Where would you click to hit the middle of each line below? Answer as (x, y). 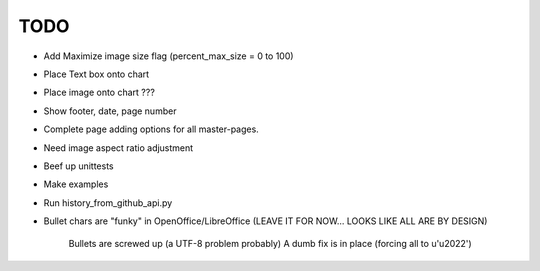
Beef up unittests (78, 166)
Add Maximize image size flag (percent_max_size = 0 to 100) (168, 56)
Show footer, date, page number (110, 111)
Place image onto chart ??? (99, 92)
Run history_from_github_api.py (108, 202)
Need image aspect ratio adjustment (118, 147)
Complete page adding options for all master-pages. (151, 129)
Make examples (76, 184)
